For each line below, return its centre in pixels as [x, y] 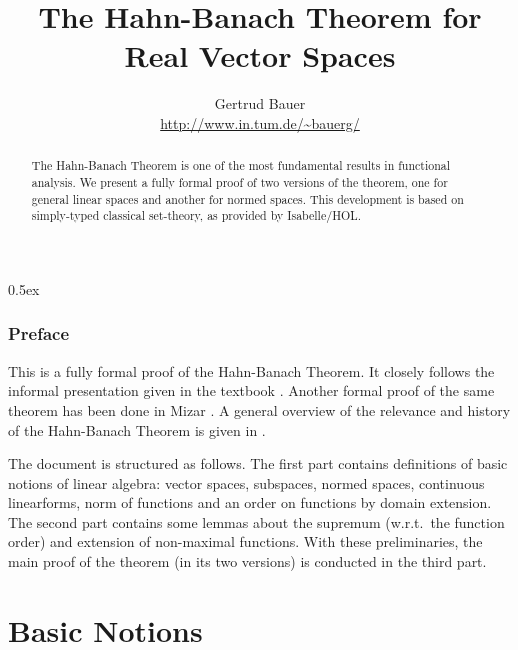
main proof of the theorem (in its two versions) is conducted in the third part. [247, 561]
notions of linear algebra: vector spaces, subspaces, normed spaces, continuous [246, 482]
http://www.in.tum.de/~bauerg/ [260, 122]
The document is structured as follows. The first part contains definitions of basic [258, 463]
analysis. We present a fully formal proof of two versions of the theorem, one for [239, 181]
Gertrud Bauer [260, 103]
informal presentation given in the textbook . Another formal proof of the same [251, 390]
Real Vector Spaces [260, 55]
